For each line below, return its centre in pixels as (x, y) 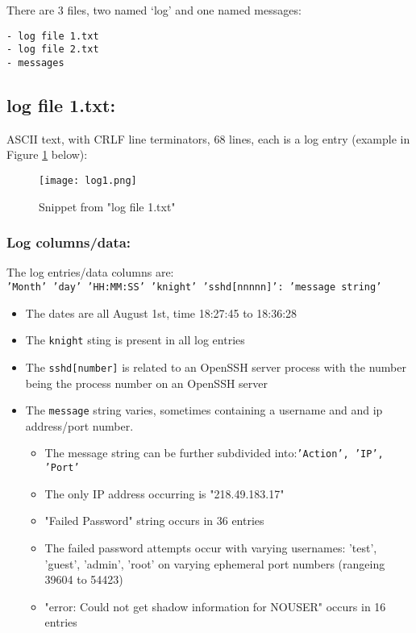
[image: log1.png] (88, 180)
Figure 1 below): (47, 154)
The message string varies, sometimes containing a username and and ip (204, 410)
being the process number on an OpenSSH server (147, 383)
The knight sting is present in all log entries (135, 340)
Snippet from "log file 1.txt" (107, 206)
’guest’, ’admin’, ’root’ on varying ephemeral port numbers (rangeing (215, 563)
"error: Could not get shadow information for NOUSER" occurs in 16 (215, 606)
